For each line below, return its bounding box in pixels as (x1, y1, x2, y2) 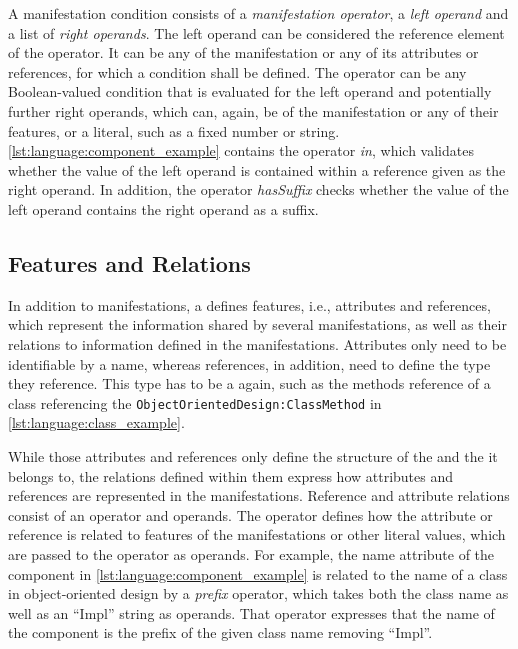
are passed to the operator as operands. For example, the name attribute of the (8, 543, 495, 564)
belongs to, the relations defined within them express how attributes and (8, 465, 454, 486)
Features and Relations (8, 247, 251, 278)
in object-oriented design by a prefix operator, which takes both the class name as (8, 583, 509, 604)
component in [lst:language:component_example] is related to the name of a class (8, 563, 508, 584)
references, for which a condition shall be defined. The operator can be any (8, 61, 467, 82)
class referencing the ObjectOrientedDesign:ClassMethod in (8, 392, 382, 413)
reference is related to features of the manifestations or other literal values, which (8, 524, 506, 545)
